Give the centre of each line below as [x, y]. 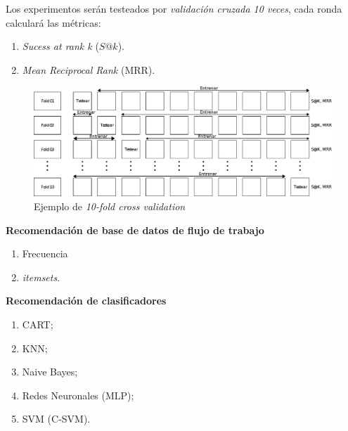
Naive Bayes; [50, 372]
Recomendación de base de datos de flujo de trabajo [135, 230]
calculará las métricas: [53, 22]
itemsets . [41, 277]
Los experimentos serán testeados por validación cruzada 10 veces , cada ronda [174, 8]
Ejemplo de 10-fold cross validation [110, 206]
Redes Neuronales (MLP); [78, 395]
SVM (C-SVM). [56, 419]
